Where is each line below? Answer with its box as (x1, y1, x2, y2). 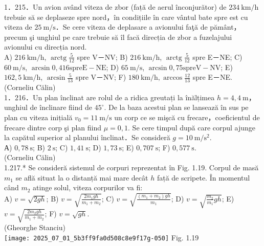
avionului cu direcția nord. (4, 41, 87, 52)
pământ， (210, 21, 241, 32)
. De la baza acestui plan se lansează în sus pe (104, 102, 249, 113)
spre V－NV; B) (77, 51, 128, 62)
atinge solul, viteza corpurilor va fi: (33, 182, 143, 193)
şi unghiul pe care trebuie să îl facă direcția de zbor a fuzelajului (29, 31, 232, 42)
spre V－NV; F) (75, 72, 126, 82)
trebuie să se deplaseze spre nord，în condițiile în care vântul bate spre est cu (4, 11, 248, 22)
